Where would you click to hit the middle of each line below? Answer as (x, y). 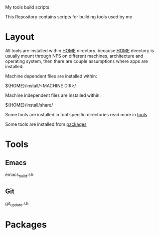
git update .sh (17, 204)
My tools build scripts (27, 7)
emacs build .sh (19, 175)
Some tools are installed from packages (46, 124)
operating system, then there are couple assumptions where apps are (77, 61)
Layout (20, 37)
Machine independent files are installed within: (53, 95)
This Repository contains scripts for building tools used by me (69, 17)
